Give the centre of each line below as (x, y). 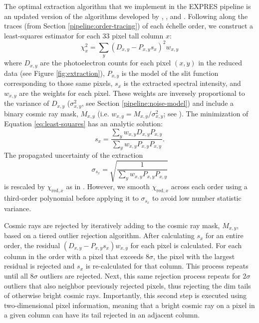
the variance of (27, 103)
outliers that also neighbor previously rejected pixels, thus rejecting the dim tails (128, 285)
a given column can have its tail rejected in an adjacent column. (102, 315)
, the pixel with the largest (194, 256)
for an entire (225, 235)
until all (16, 275)
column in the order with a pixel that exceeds (74, 256)
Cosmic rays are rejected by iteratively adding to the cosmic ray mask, (112, 225)
